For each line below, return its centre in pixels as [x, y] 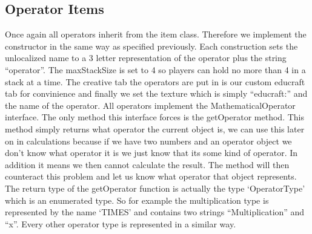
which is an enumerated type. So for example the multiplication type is [137, 200]
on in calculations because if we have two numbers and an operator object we [148, 141]
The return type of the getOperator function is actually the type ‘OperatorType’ [155, 188]
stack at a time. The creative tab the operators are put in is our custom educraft [155, 81]
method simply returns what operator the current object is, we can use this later [155, 128]
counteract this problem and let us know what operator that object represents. [151, 176]
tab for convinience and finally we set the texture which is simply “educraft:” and [156, 93]
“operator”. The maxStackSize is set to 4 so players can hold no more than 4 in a [155, 69]
